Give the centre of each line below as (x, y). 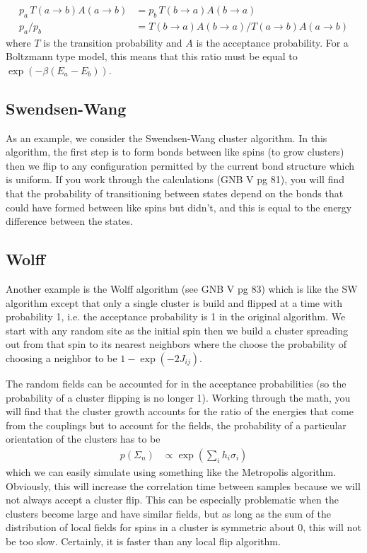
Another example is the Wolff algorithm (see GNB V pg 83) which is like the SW (182, 289)
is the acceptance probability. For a (272, 42)
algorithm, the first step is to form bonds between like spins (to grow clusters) (175, 152)
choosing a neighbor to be (62, 357)
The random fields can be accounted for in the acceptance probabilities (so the (176, 383)
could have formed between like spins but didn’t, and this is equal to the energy (179, 207)
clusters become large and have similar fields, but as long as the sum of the (168, 513)
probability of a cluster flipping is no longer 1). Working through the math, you (178, 397)
